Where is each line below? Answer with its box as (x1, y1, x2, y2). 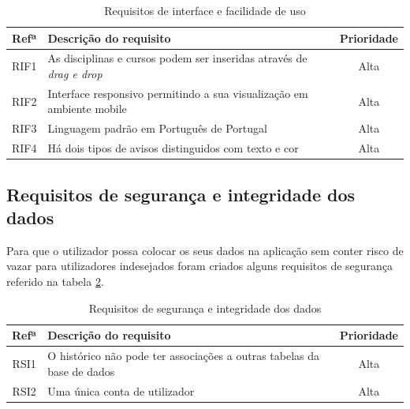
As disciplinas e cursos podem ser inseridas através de (47, 50, 307, 66)
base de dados (47, 362, 115, 379)
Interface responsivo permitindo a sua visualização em (47, 84, 308, 101)
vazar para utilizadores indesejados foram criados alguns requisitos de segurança (6, 257, 393, 274)
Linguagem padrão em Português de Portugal (47, 120, 267, 137)
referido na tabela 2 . (6, 273, 104, 290)
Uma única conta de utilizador (47, 382, 195, 399)
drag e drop (47, 66, 102, 82)
